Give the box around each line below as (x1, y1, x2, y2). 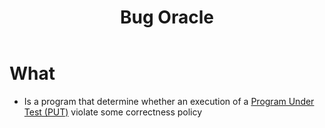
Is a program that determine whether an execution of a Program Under (23, 95, 315, 107)
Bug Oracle (120, 6, 214, 29)
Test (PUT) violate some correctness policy (23, 106, 203, 118)
